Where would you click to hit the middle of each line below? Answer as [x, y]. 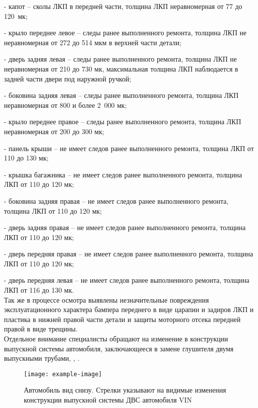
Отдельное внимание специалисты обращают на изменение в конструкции [116, 339]
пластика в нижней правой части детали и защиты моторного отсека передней [122, 319]
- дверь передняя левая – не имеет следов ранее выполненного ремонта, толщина [127, 280]
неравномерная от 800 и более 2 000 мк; [65, 105]
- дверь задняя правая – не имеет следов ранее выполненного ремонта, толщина [125, 227]
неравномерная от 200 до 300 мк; [54, 131]
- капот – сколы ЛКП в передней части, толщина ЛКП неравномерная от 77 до [123, 6]
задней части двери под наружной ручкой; [68, 78]
